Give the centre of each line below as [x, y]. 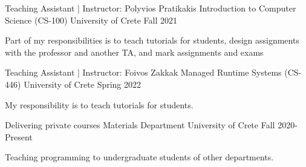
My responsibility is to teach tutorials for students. [99, 104]
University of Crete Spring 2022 [83, 84]
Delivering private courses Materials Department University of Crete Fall [140, 125]
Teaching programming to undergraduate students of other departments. [139, 157]
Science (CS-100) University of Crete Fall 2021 [91, 20]
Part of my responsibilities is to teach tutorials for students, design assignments [152, 40]
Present [19, 136]
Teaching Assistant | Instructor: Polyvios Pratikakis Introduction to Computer [151, 8]
